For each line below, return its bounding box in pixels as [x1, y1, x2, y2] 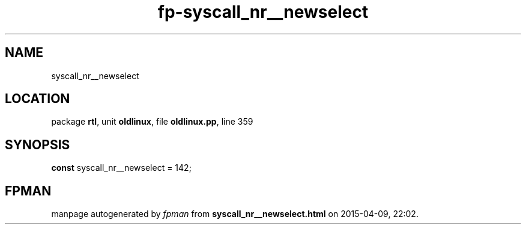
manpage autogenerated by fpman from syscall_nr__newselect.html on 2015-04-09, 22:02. [51, 209, 419, 219]
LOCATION [5, 91, 70, 107]
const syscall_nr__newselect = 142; [51, 162, 192, 173]
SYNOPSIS [5, 137, 70, 152]
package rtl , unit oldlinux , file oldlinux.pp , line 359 [51, 116, 253, 127]
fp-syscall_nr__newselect [157, 2, 369, 22]
